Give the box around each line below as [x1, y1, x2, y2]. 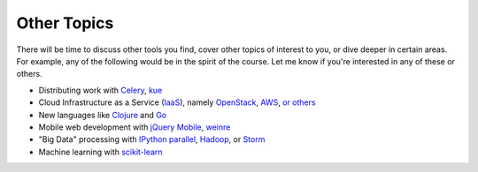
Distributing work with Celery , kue [38, 85, 163, 95]
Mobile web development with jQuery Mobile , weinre [38, 122, 231, 132]
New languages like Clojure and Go [38, 109, 167, 120]
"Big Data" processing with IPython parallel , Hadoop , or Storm [38, 134, 266, 145]
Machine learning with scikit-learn [38, 146, 163, 157]
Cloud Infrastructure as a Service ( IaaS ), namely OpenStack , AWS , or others [38, 97, 316, 108]
